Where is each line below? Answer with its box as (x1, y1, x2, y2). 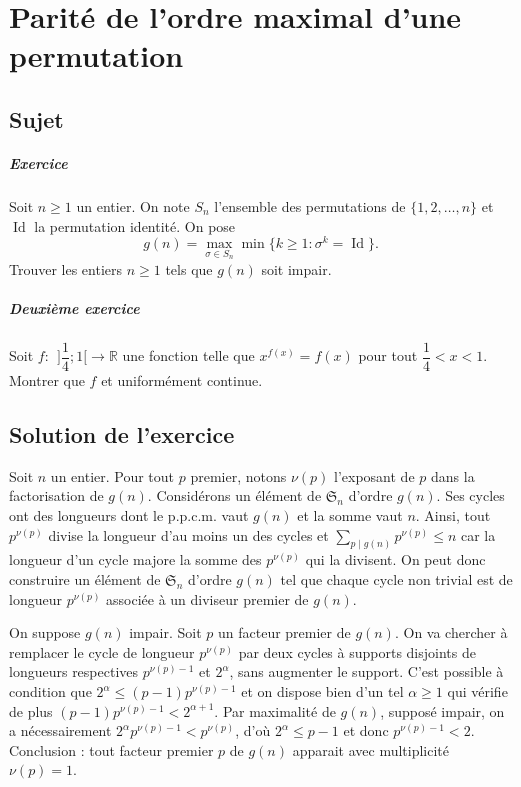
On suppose (9, 622, 81, 643)
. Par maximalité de (214, 700, 336, 721)
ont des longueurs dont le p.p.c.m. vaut (9, 505, 249, 525)
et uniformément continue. (101, 370, 263, 391)
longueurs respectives (9, 661, 139, 682)
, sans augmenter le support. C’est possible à (229, 661, 504, 682)
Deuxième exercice (9, 297, 140, 318)
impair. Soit (129, 622, 202, 643)
